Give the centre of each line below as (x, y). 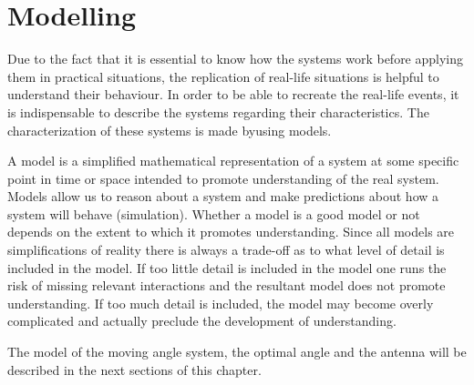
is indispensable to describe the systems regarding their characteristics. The (218, 111)
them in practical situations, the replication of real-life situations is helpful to (223, 76)
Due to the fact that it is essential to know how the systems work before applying (236, 59)
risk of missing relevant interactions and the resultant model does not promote (227, 285)
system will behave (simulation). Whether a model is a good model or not (214, 213)
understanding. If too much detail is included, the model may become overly (221, 303)
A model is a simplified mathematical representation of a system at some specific (233, 161)
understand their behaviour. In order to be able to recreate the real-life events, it (233, 94)
